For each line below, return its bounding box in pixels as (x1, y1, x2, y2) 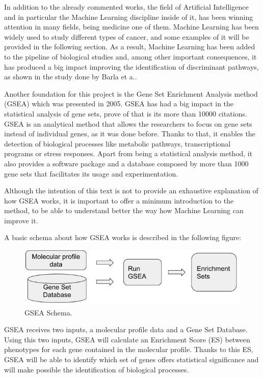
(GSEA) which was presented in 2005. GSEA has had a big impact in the (4, 98, 234, 109)
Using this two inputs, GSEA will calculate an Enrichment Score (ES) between (4, 334, 250, 344)
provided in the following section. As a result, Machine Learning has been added (4, 41, 255, 52)
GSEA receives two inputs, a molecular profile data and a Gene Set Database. (4, 324, 248, 335)
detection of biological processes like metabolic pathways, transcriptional (4, 138, 231, 149)
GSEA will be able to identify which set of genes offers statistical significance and (4, 354, 259, 364)
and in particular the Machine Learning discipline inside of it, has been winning (4, 11, 253, 22)
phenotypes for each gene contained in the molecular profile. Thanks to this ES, (4, 344, 253, 355)
